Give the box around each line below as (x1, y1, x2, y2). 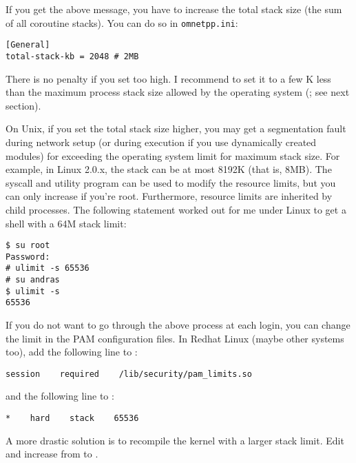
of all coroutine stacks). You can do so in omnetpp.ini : (6, 15, 238, 30)
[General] (6, 40, 50, 50)
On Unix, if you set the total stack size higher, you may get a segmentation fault (6, 121, 346, 136)
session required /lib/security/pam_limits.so (6, 369, 252, 379)
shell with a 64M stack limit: (6, 216, 127, 230)
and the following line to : (6, 389, 114, 403)
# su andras (6, 275, 60, 285)
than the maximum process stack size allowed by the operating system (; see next (6, 85, 350, 99)
